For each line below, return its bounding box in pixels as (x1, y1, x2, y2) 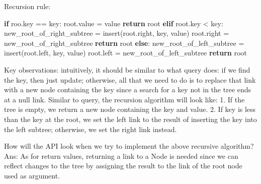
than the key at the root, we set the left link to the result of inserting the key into (4, 113, 257, 124)
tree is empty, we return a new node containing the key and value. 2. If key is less (4, 104, 256, 114)
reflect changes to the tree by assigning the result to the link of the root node (4, 160, 242, 171)
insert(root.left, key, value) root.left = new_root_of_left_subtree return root (4, 47, 247, 58)
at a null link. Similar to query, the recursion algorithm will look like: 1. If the (4, 94, 245, 104)
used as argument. (4, 170, 60, 180)
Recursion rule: (4, 1, 51, 11)
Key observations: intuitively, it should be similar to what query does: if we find (4, 64, 250, 75)
